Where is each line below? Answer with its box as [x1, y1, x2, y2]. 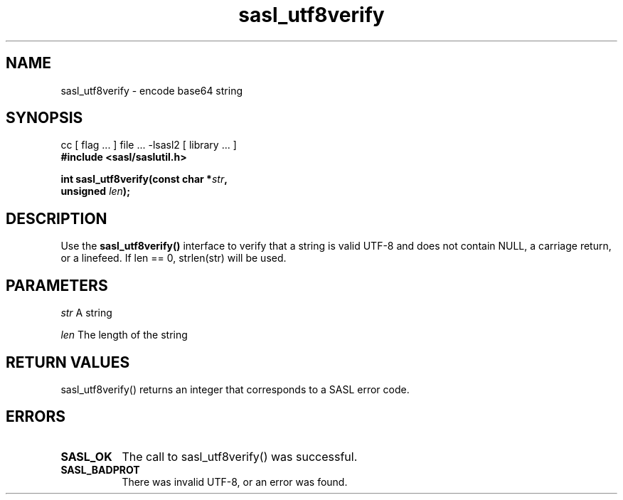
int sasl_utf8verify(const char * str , [60, 173, 228, 186]
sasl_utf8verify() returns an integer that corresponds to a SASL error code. [60, 383, 410, 395]
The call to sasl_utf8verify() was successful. [122, 449, 358, 464]
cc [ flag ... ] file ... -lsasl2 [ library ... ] [60, 139, 237, 151]
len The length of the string [60, 329, 188, 341]
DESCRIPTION [6, 209, 107, 228]
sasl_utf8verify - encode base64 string [60, 84, 243, 97]
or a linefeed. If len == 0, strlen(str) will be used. [60, 252, 287, 265]
